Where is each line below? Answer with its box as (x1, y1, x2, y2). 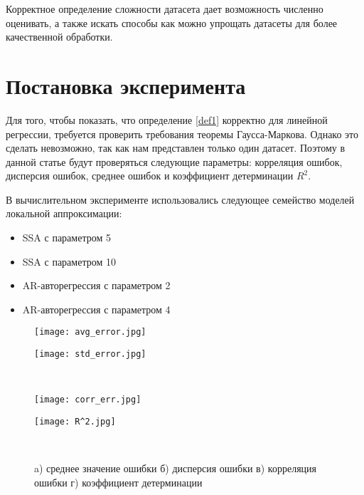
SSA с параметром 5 (22, 230, 111, 245)
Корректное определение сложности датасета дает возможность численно (6, 1, 323, 16)
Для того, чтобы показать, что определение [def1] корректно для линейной (6, 112, 328, 127)
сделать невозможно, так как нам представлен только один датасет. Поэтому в (6, 140, 346, 155)
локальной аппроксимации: (6, 206, 122, 221)
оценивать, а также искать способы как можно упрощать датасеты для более (6, 15, 338, 30)
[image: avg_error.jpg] (34, 327, 146, 338)
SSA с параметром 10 (22, 254, 116, 269)
